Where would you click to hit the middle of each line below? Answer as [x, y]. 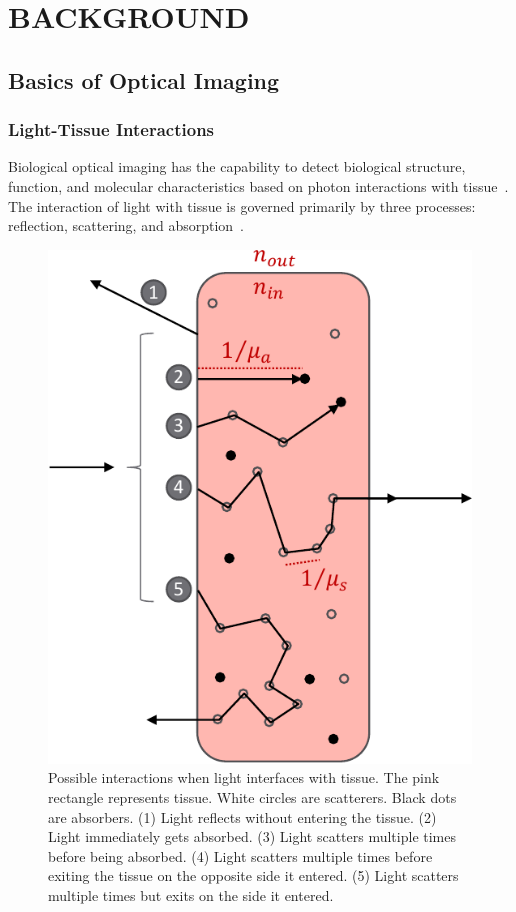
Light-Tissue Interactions [111, 129]
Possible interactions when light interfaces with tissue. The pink [244, 777]
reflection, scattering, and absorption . [126, 225]
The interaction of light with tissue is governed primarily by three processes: [242, 205]
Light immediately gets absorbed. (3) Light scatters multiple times [252, 836]
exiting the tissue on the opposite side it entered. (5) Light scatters [253, 875]
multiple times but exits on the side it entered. [191, 894]
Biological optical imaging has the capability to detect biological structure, [237, 166]
